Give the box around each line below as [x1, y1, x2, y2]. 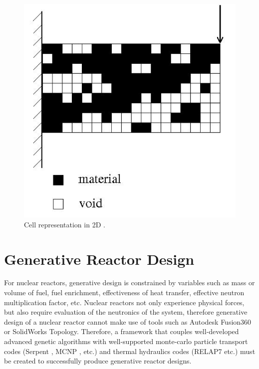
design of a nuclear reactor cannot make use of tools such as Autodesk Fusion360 [4, 316, 252, 327]
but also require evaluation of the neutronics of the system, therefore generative [4, 307, 248, 317]
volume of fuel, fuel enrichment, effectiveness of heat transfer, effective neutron [4, 287, 245, 298]
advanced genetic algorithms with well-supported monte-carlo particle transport [4, 336, 248, 347]
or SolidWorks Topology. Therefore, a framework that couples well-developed [4, 326, 239, 337]
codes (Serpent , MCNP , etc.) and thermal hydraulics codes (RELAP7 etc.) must [4, 346, 256, 356]
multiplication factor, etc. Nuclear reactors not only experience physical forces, [4, 297, 245, 307]
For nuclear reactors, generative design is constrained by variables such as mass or [4, 277, 255, 288]
